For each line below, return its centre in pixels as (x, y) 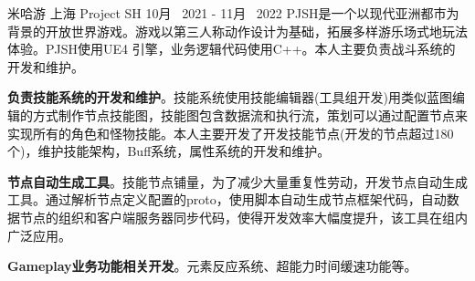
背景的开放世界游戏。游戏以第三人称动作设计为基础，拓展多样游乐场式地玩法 (237, 31)
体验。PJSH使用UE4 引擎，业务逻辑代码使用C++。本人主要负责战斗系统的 (232, 49)
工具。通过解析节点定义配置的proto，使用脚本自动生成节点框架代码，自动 (227, 199)
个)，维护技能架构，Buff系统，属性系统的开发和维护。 (169, 151)
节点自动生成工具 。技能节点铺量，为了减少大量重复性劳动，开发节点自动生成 (237, 181)
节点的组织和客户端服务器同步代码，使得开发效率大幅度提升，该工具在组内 (243, 217)
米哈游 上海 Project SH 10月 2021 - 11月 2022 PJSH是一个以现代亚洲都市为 (233, 13)
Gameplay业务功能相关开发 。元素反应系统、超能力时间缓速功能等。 (212, 266)
